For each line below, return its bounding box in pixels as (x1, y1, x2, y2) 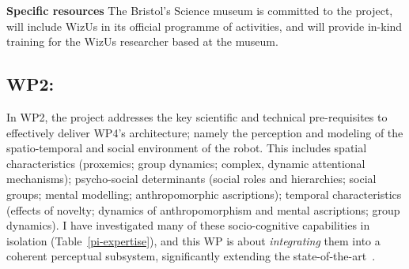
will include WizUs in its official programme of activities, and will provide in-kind (6, 17, 403, 34)
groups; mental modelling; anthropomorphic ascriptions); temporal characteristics (6, 185, 402, 202)
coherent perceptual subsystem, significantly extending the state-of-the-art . (6, 248, 376, 264)
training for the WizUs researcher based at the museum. (6, 33, 278, 50)
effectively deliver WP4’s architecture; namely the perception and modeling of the (6, 124, 403, 140)
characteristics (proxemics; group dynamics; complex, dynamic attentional (6, 155, 365, 171)
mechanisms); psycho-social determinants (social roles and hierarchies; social (6, 170, 377, 187)
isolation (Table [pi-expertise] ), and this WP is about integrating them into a (6, 232, 381, 248)
